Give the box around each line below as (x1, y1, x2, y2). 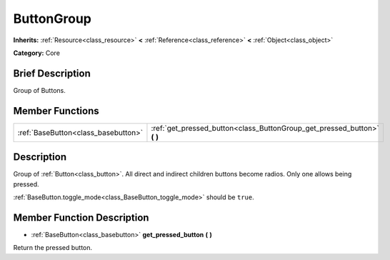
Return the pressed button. (13, 244, 93, 252)
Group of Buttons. (13, 86, 66, 94)
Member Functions (13, 104, 99, 117)
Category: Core (13, 49, 61, 57)
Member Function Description (13, 211, 149, 224)
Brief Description (13, 67, 91, 79)
